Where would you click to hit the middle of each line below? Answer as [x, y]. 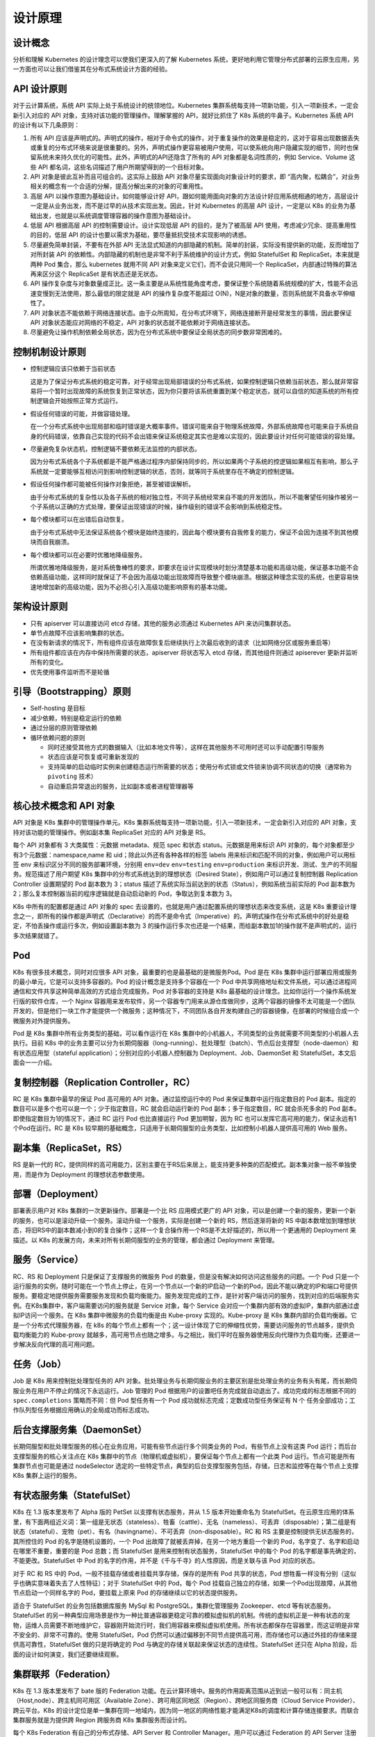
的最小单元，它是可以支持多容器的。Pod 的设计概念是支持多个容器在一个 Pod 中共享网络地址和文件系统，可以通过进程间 [185, 982]
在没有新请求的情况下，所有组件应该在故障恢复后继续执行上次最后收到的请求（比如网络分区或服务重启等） [182, 643]
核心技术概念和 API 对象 [64, 806]
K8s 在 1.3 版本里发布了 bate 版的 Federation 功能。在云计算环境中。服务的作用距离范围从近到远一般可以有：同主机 [178, 1690]
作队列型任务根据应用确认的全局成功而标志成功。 [83, 1410]
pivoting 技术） [72, 776]
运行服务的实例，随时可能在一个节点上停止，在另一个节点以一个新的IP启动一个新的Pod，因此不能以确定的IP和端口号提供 [185, 1286]
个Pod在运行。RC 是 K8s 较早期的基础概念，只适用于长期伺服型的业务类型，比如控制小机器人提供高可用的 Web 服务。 [182, 1128]
